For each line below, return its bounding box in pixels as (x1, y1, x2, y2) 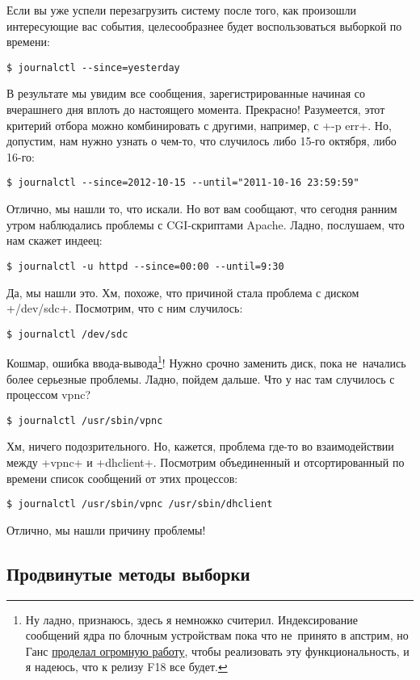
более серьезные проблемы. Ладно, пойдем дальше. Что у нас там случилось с (6, 370, 395, 387)
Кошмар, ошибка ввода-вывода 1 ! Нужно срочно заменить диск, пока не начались (6, 352, 406, 371)
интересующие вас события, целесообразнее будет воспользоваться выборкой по (6, 17, 402, 34)
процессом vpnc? (6, 386, 91, 403)
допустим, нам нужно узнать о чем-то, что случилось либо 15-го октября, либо (6, 132, 397, 149)
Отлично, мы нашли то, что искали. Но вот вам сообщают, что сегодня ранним (6, 200, 397, 217)
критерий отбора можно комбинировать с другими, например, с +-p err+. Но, (6, 116, 392, 133)
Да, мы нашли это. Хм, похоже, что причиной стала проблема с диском (6, 283, 359, 300)
